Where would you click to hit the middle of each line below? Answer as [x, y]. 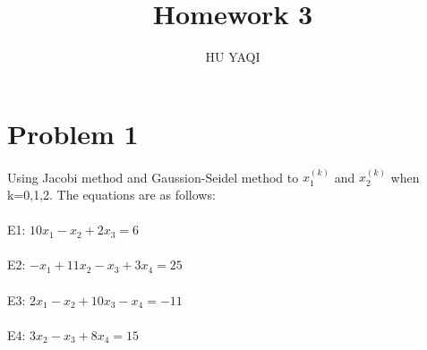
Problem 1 [73, 133]
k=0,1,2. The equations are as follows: [111, 195]
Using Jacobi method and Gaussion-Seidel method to [153, 177]
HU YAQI [233, 57]
